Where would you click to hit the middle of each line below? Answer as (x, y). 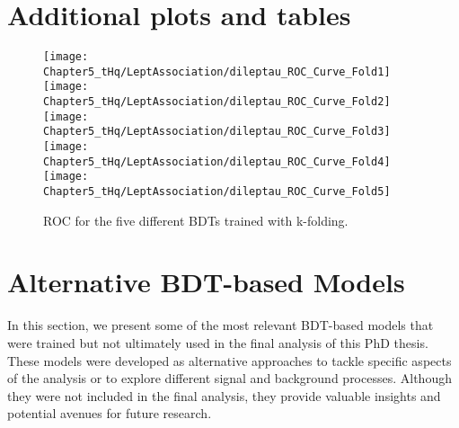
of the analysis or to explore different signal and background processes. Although (229, 378)
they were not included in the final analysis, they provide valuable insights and (224, 395)
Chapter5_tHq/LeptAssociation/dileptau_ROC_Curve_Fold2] (217, 102)
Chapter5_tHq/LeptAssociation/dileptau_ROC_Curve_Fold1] (217, 71)
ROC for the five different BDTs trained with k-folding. (196, 220)
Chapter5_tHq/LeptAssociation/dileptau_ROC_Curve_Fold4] (217, 161)
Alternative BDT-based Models (206, 282)
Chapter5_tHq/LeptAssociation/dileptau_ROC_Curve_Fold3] (217, 132)
